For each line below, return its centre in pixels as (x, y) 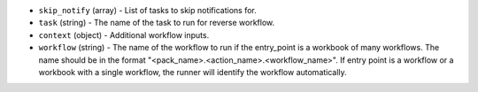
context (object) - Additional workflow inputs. (124, 34)
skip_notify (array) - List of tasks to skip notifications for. (147, 10)
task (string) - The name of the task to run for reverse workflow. (157, 23)
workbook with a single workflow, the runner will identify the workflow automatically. (193, 72)
